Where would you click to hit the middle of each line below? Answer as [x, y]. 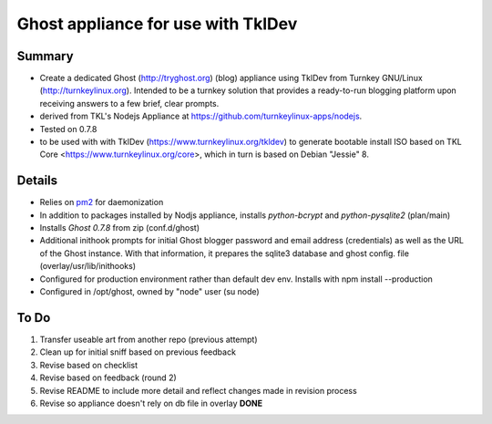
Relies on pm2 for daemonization [102, 202]
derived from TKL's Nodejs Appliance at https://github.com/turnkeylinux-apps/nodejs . [201, 116]
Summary [45, 56]
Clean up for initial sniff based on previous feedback [138, 352]
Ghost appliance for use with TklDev [157, 24]
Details [37, 181]
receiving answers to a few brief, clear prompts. [129, 103]
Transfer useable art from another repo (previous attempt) [149, 339]
